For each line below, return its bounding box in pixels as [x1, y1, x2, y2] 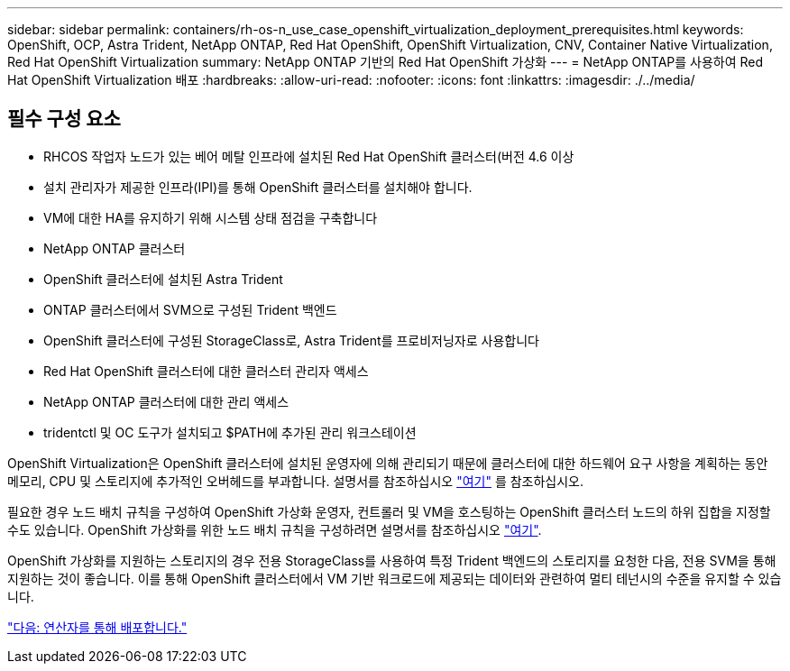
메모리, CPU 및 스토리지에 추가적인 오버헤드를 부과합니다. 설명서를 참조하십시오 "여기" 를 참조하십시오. [7, 473, 584, 489]
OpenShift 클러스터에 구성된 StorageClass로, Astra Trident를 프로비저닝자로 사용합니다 [43, 332, 539, 348]
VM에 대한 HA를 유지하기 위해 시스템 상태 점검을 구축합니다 [43, 209, 378, 225]
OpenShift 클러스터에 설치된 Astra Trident [43, 271, 283, 287]
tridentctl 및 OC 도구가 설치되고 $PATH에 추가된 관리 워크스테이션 [43, 424, 417, 440]
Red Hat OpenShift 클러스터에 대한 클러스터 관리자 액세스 [43, 363, 369, 379]
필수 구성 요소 [7, 107, 121, 131]
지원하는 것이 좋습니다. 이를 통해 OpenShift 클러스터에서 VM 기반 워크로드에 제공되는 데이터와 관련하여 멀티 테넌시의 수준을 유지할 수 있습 [7, 570, 782, 586]
